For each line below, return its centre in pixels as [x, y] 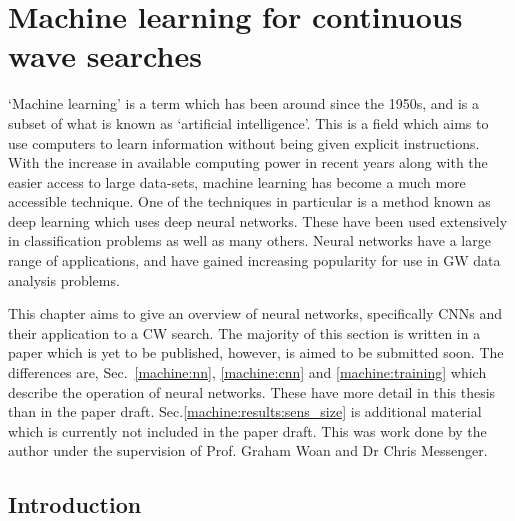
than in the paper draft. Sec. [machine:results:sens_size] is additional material [245, 411]
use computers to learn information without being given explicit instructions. [244, 142]
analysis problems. [64, 279]
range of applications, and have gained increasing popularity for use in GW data [254, 260]
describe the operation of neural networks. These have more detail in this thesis [252, 391]
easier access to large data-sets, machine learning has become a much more [237, 181]
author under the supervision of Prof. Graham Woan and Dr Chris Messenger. [248, 450]
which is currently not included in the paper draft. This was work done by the [247, 430]
